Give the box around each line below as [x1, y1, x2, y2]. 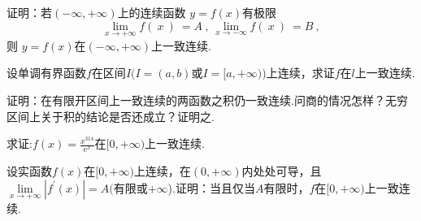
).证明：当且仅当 [167, 179, 255, 196]
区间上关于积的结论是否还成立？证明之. [7, 107, 215, 124]
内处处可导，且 [241, 162, 322, 180]
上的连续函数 [117, 4, 186, 20]
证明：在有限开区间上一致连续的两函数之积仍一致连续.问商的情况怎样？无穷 [7, 92, 408, 108]
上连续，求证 [266, 64, 335, 81]
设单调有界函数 [7, 64, 86, 81]
